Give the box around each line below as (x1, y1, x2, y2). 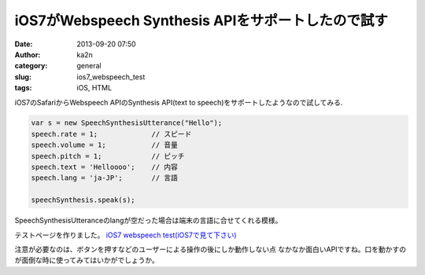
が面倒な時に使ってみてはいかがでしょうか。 (14, 255, 159, 265)
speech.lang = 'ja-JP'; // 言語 (31, 174, 179, 182)
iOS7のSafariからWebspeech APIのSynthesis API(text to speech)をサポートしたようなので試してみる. (14, 97, 343, 107)
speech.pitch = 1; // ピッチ (31, 152, 185, 160)
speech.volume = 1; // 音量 (31, 141, 179, 149)
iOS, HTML (76, 83, 113, 93)
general (76, 61, 102, 71)
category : (14, 61, 48, 71)
